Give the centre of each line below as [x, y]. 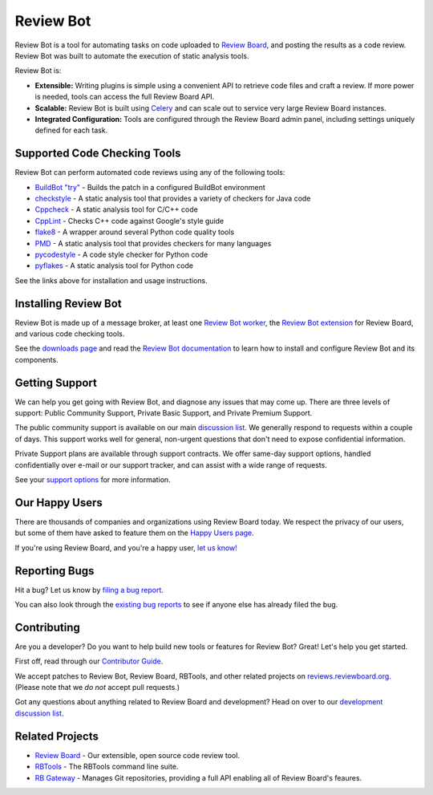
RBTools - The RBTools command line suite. [107, 767]
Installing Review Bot [68, 304]
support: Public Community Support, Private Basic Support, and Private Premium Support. [164, 413]
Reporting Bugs [55, 571]
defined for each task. [71, 130]
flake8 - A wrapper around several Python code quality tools [135, 232]
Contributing [47, 627]
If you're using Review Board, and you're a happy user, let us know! [126, 548]
